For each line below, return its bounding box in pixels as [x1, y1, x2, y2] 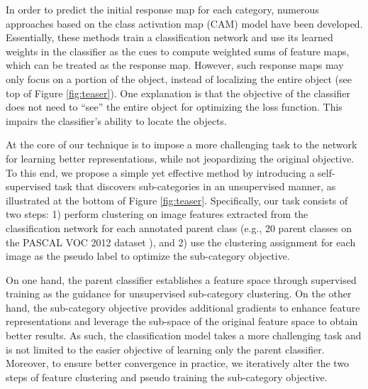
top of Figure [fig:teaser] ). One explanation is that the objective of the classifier [6, 85, 350, 100]
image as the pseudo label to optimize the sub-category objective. [6, 248, 290, 263]
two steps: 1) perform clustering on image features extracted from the [6, 207, 308, 221]
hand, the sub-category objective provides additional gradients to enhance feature [6, 300, 360, 314]
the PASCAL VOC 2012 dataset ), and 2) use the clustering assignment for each [6, 234, 356, 249]
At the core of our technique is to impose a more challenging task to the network [6, 137, 357, 152]
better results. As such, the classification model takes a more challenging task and [6, 328, 362, 343]
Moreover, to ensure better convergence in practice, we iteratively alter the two [6, 356, 350, 371]
